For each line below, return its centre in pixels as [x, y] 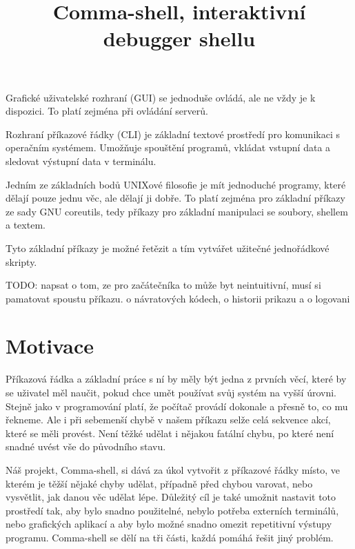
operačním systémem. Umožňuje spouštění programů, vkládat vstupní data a [168, 147]
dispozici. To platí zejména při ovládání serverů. [107, 111]
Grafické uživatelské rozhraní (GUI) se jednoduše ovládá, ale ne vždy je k [161, 97]
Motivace [50, 346]
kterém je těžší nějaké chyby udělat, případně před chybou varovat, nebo [159, 483]
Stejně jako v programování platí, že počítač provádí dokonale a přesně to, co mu [177, 406]
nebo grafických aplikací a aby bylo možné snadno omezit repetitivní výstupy [169, 524]
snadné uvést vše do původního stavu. [86, 446]
